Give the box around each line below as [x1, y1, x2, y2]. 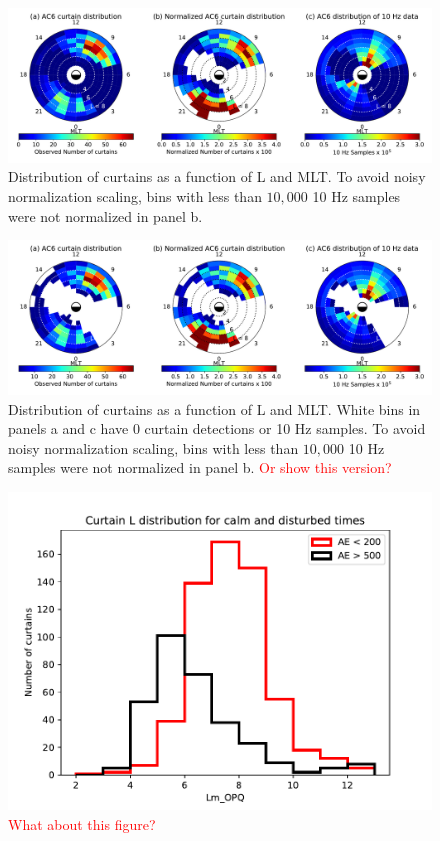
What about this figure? [8, 813, 156, 834]
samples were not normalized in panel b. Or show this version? [8, 457, 392, 478]
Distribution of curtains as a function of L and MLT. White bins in [8, 398, 421, 419]
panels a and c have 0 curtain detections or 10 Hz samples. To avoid [8, 418, 426, 439]
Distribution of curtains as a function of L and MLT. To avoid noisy [8, 166, 426, 187]
